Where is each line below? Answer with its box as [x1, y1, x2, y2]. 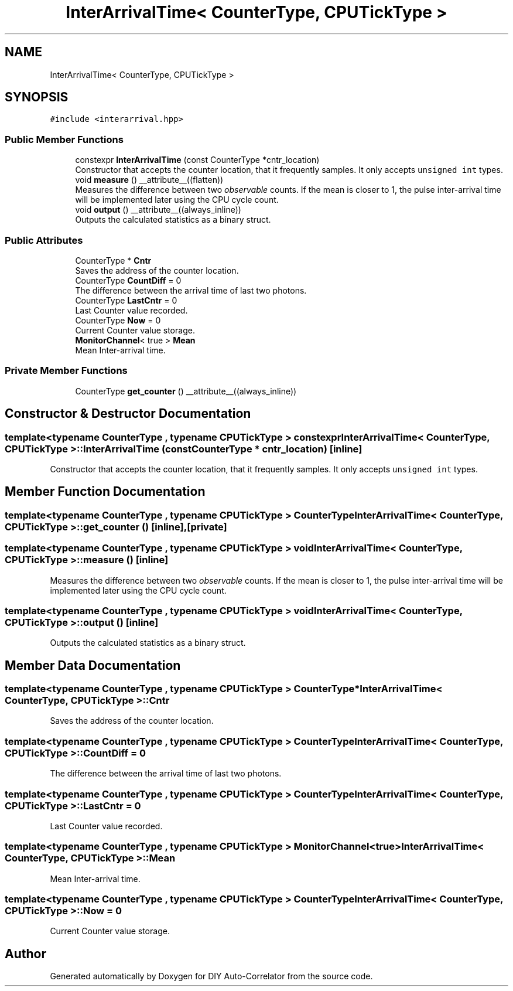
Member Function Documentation [5, 484, 206, 499]
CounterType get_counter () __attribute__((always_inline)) [75, 386, 297, 396]
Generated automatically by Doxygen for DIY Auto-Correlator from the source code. [50, 971, 373, 982]
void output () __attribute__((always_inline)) [75, 205, 241, 215]
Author [5, 946, 46, 961]
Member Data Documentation [5, 658, 181, 673]
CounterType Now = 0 [75, 315, 161, 325]
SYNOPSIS [5, 90, 69, 105]
